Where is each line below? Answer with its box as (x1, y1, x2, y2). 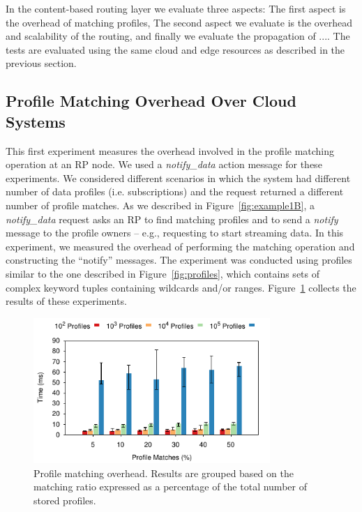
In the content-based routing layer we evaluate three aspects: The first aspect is (6, 1, 346, 15)
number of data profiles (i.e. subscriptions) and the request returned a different (6, 184, 344, 199)
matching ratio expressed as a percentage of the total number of (33, 479, 307, 494)
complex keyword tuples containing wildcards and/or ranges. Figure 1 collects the (6, 280, 356, 294)
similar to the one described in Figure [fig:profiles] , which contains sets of (6, 266, 319, 280)
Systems (6, 110, 66, 132)
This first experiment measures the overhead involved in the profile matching (6, 143, 335, 158)
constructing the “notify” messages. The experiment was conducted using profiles (6, 253, 352, 267)
